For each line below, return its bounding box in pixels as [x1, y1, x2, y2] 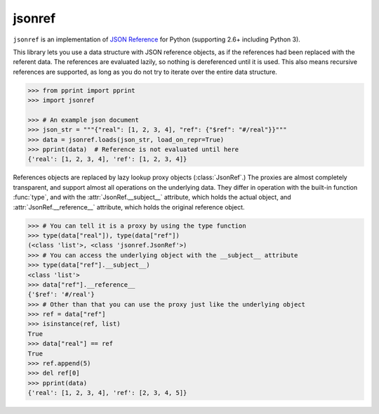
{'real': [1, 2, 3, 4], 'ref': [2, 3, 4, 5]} [27, 389, 187, 397]
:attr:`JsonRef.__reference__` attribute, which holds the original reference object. [13, 202, 245, 211]
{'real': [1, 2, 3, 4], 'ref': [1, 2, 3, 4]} [27, 155, 187, 163]
